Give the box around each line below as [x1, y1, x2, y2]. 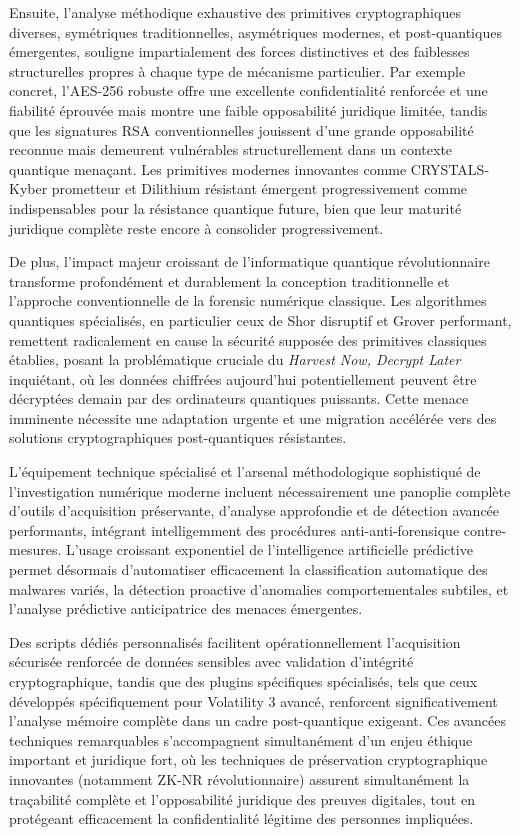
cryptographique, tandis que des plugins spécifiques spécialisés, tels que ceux [9, 671, 478, 691]
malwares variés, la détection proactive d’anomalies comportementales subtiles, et [9, 578, 509, 599]
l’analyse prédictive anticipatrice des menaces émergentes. [9, 598, 363, 619]
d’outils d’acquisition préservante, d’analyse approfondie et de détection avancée [9, 500, 500, 521]
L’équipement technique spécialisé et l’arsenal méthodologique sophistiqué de [9, 461, 481, 482]
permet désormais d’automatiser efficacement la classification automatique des [9, 559, 488, 580]
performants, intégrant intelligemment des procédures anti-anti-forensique [9, 519, 460, 540]
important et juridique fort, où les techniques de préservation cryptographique [9, 749, 488, 770]
